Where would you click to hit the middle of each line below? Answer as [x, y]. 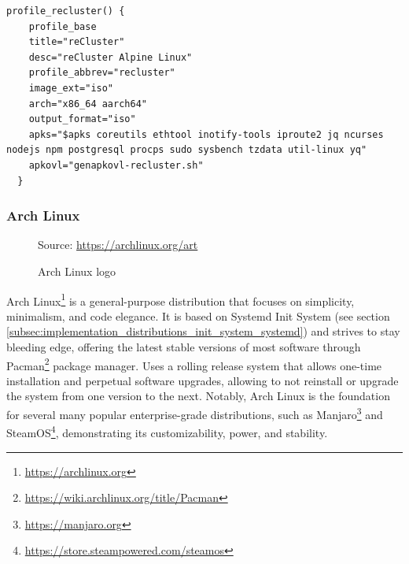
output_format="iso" [82, 119]
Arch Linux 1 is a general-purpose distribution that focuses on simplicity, [181, 299]
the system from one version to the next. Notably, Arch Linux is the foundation [198, 396]
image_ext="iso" [71, 88]
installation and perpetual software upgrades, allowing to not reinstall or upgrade [203, 380]
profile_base [63, 26]
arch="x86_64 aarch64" [88, 104]
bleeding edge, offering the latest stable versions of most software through [184, 346]
